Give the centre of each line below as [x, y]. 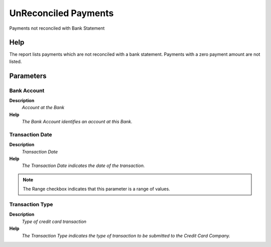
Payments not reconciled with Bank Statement [57, 28]
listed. [16, 61]
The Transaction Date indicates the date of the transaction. [83, 166]
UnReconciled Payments [61, 13]
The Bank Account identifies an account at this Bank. [77, 122]
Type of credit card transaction [54, 221]
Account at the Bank [43, 108]
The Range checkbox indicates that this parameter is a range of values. [96, 189]
